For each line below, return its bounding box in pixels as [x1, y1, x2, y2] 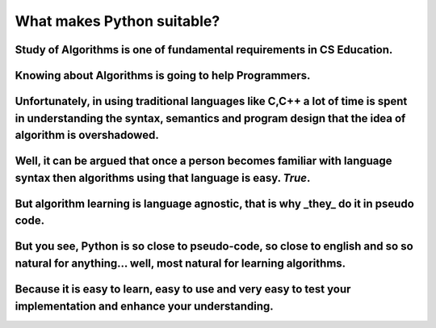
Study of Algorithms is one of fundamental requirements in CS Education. [15, 43, 393, 57]
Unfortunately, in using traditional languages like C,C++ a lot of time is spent [15, 95, 408, 108]
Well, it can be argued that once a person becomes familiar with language [15, 154, 392, 168]
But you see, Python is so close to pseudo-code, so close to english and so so [15, 239, 413, 254]
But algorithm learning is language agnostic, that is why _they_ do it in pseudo [15, 196, 415, 210]
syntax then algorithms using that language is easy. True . [15, 170, 311, 185]
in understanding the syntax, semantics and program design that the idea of [15, 111, 406, 125]
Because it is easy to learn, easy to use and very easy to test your [15, 283, 351, 296]
